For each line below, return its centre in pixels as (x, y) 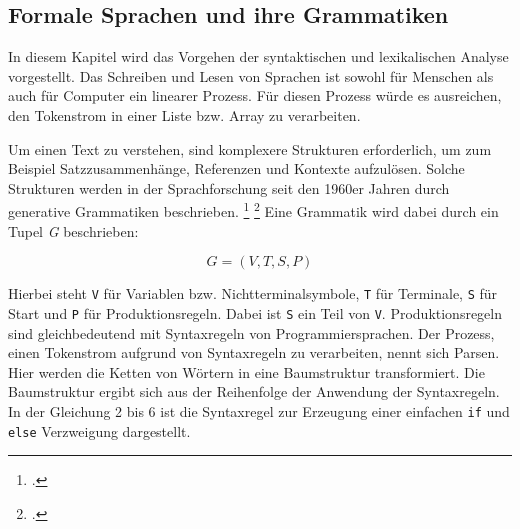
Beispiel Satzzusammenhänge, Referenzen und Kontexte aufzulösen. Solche (236, 168)
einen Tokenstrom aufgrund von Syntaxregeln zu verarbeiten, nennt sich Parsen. (254, 352)
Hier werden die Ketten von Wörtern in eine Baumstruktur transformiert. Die (246, 371)
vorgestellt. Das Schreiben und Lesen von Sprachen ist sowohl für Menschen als (251, 75)
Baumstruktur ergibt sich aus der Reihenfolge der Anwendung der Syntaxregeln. (254, 391)
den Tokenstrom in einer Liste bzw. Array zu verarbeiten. (184, 114)
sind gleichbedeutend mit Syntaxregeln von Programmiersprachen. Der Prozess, (251, 332)
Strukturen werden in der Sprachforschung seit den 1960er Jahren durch (229, 187)
